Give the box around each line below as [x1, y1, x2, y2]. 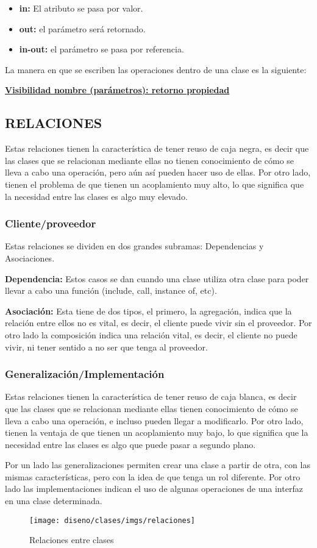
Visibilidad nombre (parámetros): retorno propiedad [5, 84, 230, 96]
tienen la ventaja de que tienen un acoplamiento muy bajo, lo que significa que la [5, 426, 308, 439]
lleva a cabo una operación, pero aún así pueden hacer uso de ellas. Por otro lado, [5, 166, 311, 179]
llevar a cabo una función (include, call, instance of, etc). [5, 284, 217, 297]
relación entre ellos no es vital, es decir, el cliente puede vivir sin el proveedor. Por [5, 316, 312, 329]
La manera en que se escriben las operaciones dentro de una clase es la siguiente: [5, 63, 307, 76]
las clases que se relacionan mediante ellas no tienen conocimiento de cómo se [5, 154, 294, 166]
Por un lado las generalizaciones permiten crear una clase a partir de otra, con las [5, 458, 310, 471]
